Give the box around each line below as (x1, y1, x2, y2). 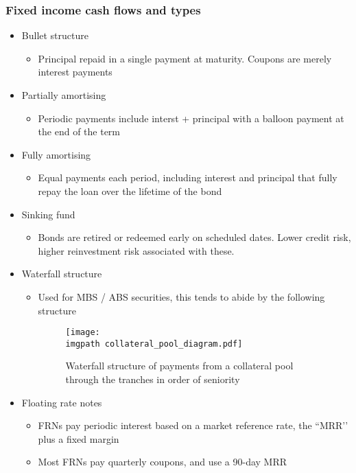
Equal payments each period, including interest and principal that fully (38, 170, 337, 185)
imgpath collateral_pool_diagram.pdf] (65, 338, 243, 349)
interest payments (38, 65, 112, 79)
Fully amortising (21, 147, 91, 161)
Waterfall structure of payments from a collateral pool (65, 358, 294, 373)
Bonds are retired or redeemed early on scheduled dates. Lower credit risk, (38, 230, 351, 244)
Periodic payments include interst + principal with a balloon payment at (38, 111, 344, 125)
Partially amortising (21, 88, 106, 102)
